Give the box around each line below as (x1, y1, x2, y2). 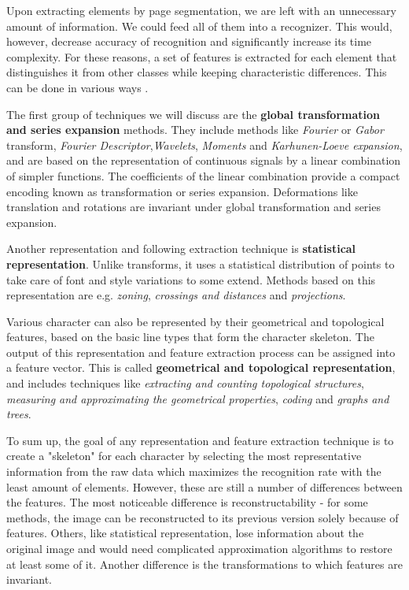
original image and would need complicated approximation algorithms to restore (6, 540, 392, 556)
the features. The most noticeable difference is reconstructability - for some (6, 494, 368, 510)
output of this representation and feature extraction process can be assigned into (6, 343, 396, 360)
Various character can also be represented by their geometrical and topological (6, 313, 385, 329)
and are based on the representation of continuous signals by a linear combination (6, 152, 401, 169)
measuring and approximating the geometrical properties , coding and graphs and (6, 390, 389, 406)
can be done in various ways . (6, 79, 149, 95)
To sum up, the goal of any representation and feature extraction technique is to (6, 432, 394, 448)
